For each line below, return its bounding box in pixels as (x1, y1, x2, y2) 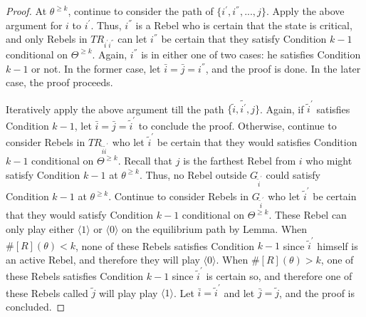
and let (224, 285, 255, 300)
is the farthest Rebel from (183, 153, 296, 168)
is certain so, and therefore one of (206, 269, 352, 284)
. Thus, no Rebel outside (139, 167, 247, 182)
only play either (6, 221, 75, 236)
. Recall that (117, 153, 173, 168)
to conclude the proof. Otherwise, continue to (138, 118, 337, 132)
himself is (317, 238, 358, 253)
